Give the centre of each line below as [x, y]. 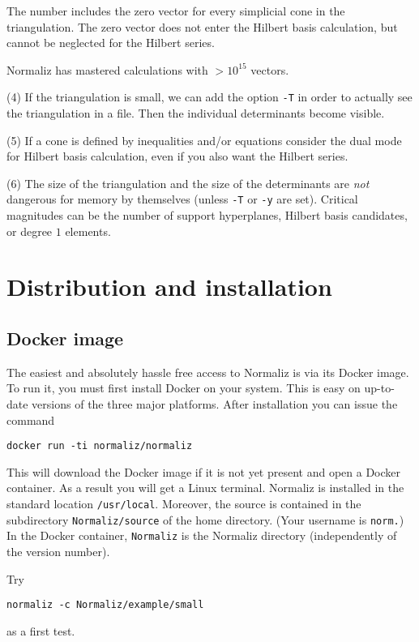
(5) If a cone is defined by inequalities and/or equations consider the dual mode [204, 140]
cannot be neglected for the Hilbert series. [111, 43]
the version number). [58, 552]
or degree [30, 231]
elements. [88, 231]
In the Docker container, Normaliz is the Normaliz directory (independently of [202, 535]
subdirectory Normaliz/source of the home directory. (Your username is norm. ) [205, 519]
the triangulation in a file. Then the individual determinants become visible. [196, 113]
